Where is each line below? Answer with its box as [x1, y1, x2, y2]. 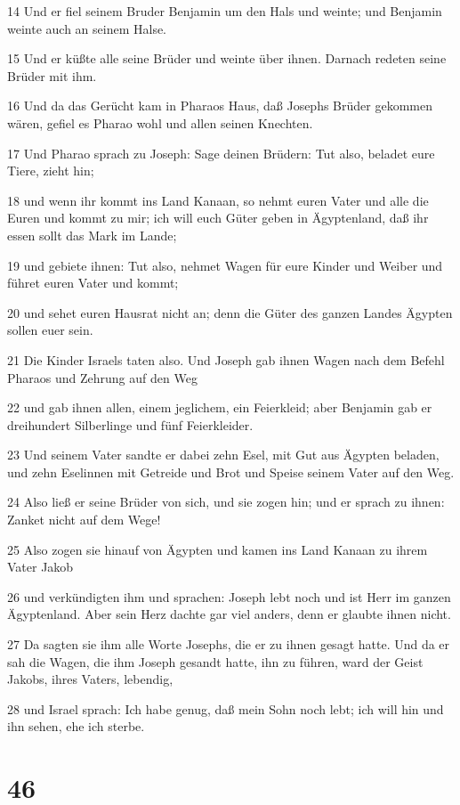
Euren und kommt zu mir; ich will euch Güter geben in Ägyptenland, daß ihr [7, 208, 429, 227]
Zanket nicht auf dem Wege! [7, 510, 161, 529]
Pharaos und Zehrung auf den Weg [7, 368, 198, 386]
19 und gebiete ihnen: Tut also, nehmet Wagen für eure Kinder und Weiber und [7, 256, 443, 274]
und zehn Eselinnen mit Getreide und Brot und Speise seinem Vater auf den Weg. [7, 462, 455, 481]
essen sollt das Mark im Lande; [7, 225, 177, 244]
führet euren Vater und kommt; [7, 273, 179, 292]
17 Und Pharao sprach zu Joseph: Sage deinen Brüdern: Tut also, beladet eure [7, 143, 435, 162]
